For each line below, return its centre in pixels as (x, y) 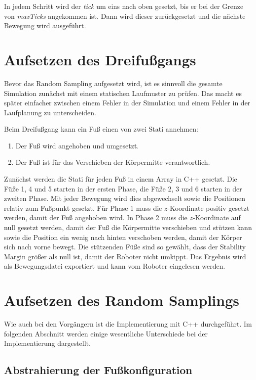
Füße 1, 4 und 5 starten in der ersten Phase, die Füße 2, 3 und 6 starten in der (123, 188)
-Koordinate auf (217, 217)
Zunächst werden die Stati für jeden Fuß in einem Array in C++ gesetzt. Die (121, 179)
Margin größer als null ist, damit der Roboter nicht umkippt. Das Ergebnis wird (125, 256)
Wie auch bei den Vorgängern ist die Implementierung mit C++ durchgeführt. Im (128, 324)
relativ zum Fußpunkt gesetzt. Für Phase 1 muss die (83, 208)
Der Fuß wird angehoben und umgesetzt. (77, 145)
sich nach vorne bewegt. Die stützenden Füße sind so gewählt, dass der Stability (125, 247)
